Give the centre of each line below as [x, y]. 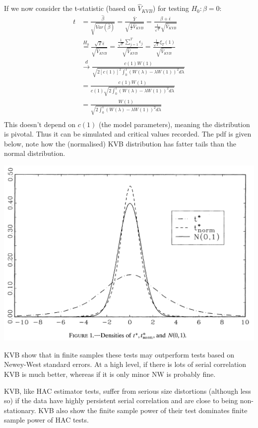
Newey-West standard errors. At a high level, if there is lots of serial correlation [125, 364]
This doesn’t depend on [40, 124]
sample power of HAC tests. [46, 420]
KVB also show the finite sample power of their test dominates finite [143, 410]
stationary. [20, 410]
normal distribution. [35, 153]
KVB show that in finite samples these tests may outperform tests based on [119, 354]
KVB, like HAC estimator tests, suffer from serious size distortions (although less [128, 391]
